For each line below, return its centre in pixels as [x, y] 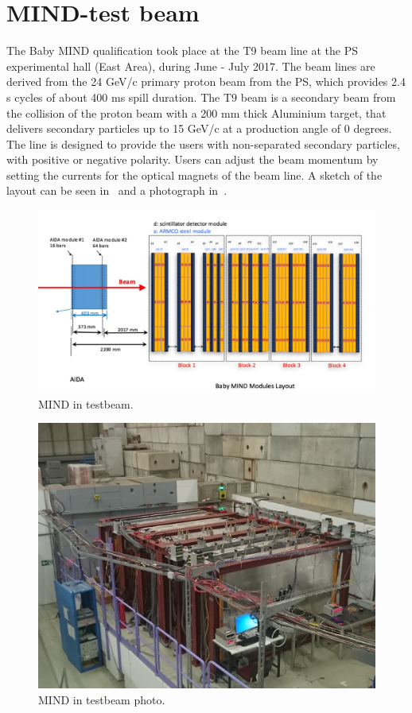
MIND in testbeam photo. [102, 699]
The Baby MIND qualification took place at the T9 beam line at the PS [182, 50]
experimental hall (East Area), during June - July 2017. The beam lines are [191, 66]
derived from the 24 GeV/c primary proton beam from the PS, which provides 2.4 [206, 81]
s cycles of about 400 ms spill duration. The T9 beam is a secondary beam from [201, 97]
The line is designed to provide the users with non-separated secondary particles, [203, 143]
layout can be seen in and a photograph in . [117, 190]
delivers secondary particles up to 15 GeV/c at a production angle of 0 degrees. [199, 128]
